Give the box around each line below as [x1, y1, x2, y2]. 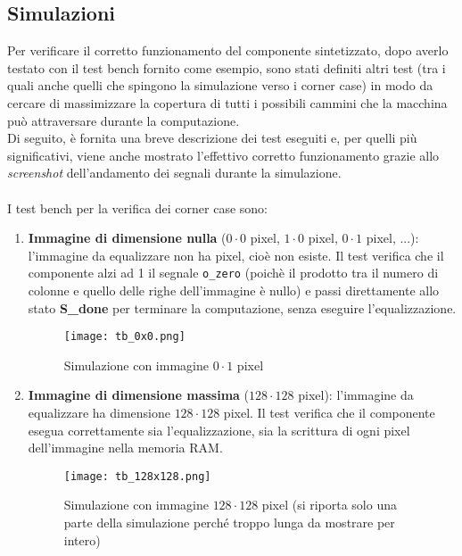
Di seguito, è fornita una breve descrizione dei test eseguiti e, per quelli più [7, 129, 417, 147]
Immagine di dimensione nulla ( [28, 228, 227, 247]
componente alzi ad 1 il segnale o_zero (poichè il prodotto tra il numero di [28, 263, 439, 282]
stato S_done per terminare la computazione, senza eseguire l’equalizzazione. [28, 298, 457, 317]
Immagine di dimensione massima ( [28, 386, 249, 404]
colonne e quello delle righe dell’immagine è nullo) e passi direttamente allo [28, 280, 440, 299]
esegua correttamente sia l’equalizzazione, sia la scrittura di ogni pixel [28, 420, 410, 439]
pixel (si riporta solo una [261, 495, 397, 514]
